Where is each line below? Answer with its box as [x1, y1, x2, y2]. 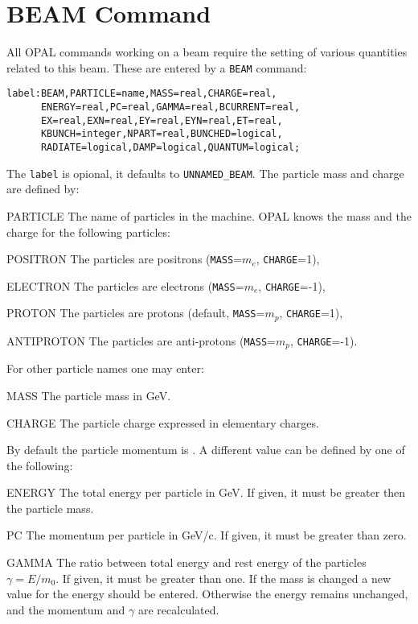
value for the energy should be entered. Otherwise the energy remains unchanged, [6, 585, 408, 602]
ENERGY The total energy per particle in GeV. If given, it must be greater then [6, 484, 406, 501]
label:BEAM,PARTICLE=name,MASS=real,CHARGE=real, [6, 88, 277, 100]
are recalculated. [137, 601, 219, 618]
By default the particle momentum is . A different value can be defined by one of [6, 441, 405, 458]
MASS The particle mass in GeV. [6, 386, 171, 403]
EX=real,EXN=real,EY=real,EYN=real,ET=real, [40, 114, 283, 126]
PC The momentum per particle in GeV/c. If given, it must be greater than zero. [6, 527, 407, 543]
